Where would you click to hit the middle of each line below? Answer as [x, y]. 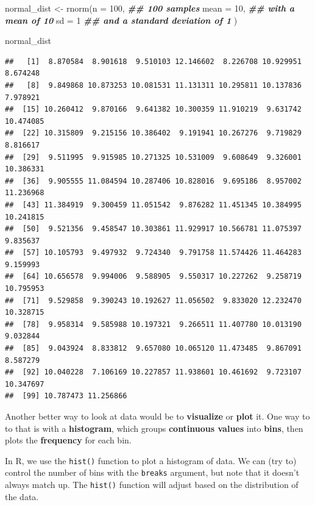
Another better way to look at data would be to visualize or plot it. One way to [157, 416]
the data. [22, 496]
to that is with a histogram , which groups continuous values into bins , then [154, 428]
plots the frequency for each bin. [68, 440]
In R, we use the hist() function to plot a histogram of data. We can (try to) [151, 460]
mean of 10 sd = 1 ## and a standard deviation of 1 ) [121, 20]
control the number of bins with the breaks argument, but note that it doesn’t [152, 472]
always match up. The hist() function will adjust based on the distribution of [152, 485]
